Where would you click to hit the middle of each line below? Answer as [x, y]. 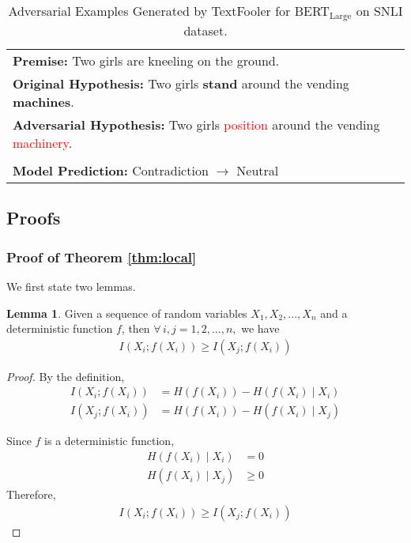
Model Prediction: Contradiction [111, 170]
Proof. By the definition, [66, 376]
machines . [43, 101]
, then [136, 328]
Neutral [258, 170]
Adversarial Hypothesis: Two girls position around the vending [196, 124]
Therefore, [31, 494]
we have [260, 328]
